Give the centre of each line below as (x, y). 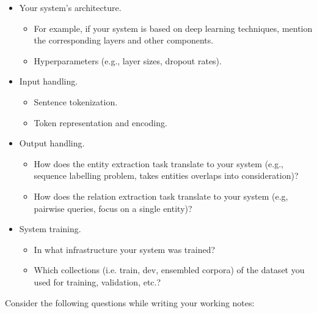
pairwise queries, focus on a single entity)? (113, 208)
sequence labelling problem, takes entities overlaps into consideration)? (166, 175)
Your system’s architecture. (70, 7)
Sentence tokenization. (76, 101)
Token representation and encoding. (100, 122)
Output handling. (52, 143)
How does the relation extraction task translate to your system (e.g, (161, 196)
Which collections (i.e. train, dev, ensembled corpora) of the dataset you (169, 270)
